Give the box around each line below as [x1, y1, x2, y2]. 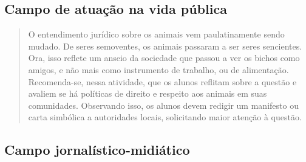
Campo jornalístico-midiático [4, 140, 190, 159]
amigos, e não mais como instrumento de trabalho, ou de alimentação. [28, 63, 289, 76]
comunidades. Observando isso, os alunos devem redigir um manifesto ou [28, 99, 299, 111]
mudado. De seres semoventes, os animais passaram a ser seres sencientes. [28, 39, 302, 52]
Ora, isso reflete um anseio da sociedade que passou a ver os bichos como [28, 51, 300, 64]
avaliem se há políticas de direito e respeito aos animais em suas [28, 87, 267, 100]
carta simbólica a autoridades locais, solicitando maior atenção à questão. [28, 111, 302, 123]
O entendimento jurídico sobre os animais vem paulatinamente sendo [28, 28, 285, 40]
